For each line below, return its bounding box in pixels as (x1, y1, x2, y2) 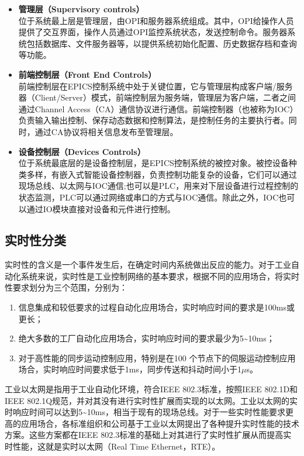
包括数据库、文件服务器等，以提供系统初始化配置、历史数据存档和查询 (26, 37, 297, 49)
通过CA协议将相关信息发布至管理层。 (34, 125, 178, 137)
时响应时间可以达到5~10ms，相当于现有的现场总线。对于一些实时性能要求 (5, 406, 285, 418)
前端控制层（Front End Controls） (18, 68, 157, 80)
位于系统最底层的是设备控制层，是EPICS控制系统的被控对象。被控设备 (18, 157, 289, 169)
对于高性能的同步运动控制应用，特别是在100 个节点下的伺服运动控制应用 (18, 351, 296, 364)
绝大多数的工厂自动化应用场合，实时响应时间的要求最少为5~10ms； (18, 332, 275, 344)
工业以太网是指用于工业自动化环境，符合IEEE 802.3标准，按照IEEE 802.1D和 (5, 383, 298, 395)
